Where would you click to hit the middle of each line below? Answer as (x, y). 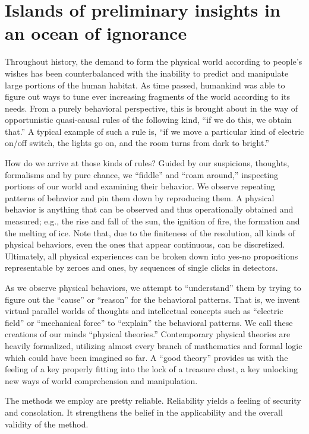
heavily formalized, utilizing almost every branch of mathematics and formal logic (154, 345)
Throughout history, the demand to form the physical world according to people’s (154, 61)
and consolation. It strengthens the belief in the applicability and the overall (144, 412)
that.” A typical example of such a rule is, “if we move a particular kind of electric (154, 131)
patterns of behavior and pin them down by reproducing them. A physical (140, 197)
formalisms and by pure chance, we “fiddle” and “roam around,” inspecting (142, 174)
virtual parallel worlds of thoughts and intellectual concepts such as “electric (144, 311)
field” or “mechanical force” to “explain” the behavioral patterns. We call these (149, 322)
